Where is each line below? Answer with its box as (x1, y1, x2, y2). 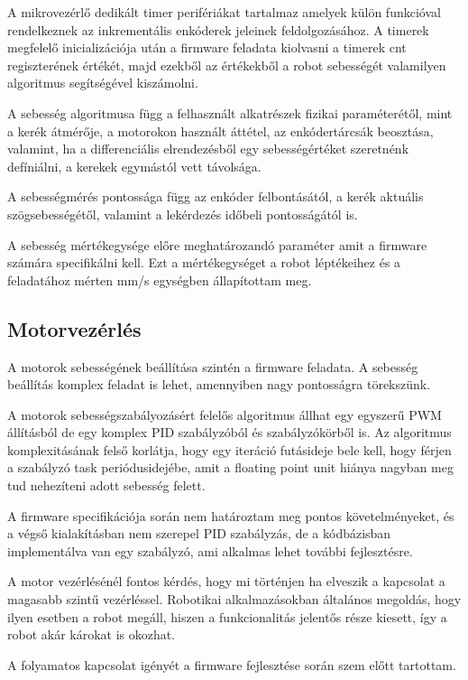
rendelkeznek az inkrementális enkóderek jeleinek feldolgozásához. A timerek (7, 20, 429, 39)
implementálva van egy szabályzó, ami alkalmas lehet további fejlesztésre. (7, 541, 413, 560)
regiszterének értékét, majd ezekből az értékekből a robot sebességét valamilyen (7, 55, 446, 74)
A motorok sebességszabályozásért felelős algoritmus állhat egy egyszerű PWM (7, 405, 442, 424)
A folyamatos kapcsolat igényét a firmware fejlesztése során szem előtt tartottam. (7, 655, 456, 674)
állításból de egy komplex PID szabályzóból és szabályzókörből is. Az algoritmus (7, 423, 452, 442)
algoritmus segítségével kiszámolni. (7, 73, 198, 92)
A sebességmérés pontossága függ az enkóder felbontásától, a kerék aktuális (7, 187, 424, 206)
